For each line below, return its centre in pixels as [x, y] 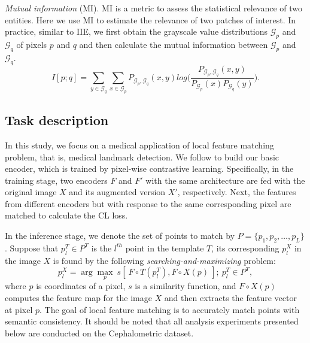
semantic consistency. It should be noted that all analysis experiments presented [152, 321]
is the [101, 248]
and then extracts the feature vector [230, 298]
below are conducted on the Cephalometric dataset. [99, 333]
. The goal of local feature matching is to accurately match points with [170, 309]
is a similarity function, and [186, 286]
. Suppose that [32, 248]
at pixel [19, 309]
